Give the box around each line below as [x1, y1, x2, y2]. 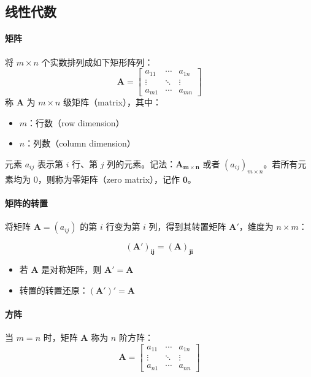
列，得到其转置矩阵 [148, 220, 226, 233]
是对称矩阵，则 [41, 262, 102, 275]
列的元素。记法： [107, 157, 176, 170]
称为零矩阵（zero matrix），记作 [55, 172, 180, 185]
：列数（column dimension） [25, 137, 136, 150]
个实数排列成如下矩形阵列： [41, 55, 153, 68]
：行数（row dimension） [27, 116, 125, 129]
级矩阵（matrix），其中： [63, 96, 161, 109]
